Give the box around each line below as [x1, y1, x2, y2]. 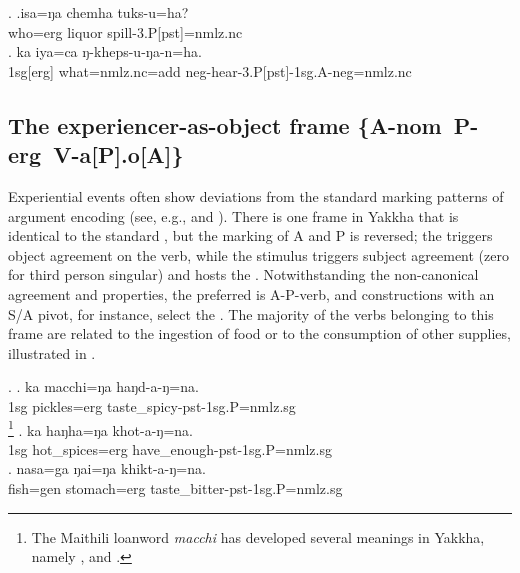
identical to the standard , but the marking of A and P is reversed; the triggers [8, 225, 493, 246]
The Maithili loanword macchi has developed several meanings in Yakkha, [31, 526, 485, 547]
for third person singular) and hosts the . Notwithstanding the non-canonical [8, 264, 479, 285]
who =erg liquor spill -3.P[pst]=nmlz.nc [8, 21, 243, 42]
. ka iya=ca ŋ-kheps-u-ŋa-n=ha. [8, 41, 202, 62]
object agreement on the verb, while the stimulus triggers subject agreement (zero [8, 244, 509, 265]
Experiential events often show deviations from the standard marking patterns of [8, 185, 504, 206]
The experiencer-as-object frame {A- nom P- [8, 109, 479, 140]
